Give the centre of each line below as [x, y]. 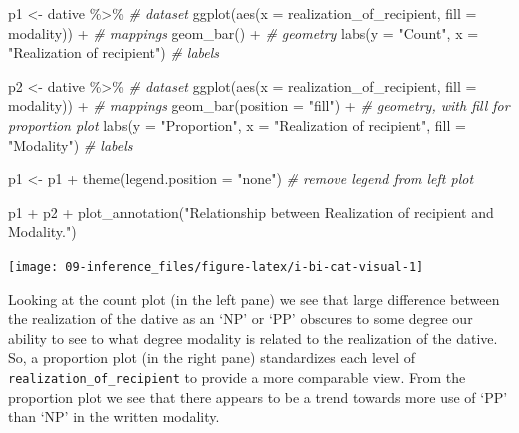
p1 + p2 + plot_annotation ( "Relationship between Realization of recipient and [251, 211]
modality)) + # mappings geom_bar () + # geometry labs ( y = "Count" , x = [243, 32]
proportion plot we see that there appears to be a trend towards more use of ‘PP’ [258, 396]
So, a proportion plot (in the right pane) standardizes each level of [212, 357]
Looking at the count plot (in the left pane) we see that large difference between [254, 298]
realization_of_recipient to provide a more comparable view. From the [237, 376]
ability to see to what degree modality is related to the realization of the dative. [253, 337]
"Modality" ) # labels [70, 144]
